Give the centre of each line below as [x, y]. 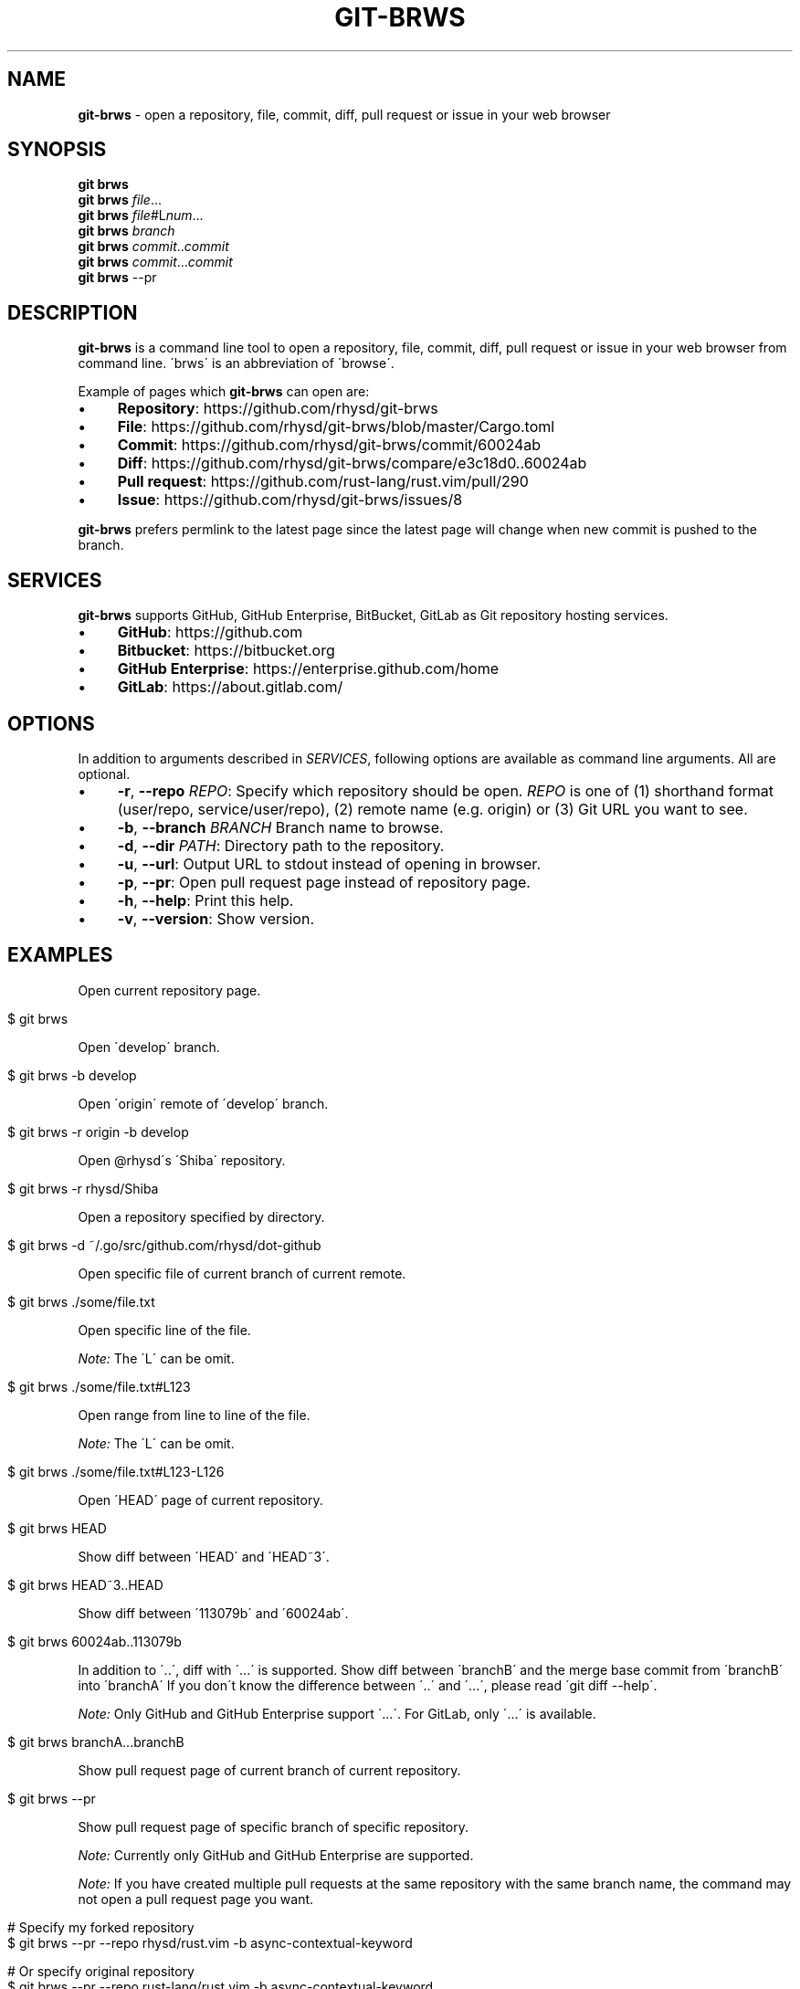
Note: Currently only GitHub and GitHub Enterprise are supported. [276, 1855]
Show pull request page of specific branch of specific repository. [273, 1826]
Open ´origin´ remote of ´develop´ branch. [203, 1103]
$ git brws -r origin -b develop [98, 1131]
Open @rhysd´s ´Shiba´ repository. [182, 1160]
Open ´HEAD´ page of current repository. [200, 1500]
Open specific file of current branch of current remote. [242, 1273]
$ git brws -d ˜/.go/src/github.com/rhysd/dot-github [164, 1245]
